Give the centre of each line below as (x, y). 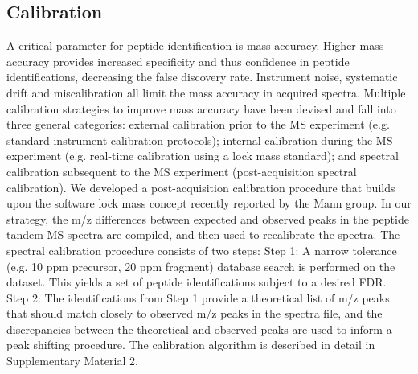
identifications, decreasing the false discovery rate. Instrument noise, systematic (202, 77)
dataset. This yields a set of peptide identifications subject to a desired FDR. (197, 282)
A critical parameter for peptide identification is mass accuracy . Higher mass (195, 45)
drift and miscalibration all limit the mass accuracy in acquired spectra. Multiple (206, 92)
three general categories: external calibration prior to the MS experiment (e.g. (198, 124)
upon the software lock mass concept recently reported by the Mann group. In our (209, 203)
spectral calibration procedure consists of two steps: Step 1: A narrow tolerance (202, 250)
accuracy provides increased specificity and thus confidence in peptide (178, 61)
